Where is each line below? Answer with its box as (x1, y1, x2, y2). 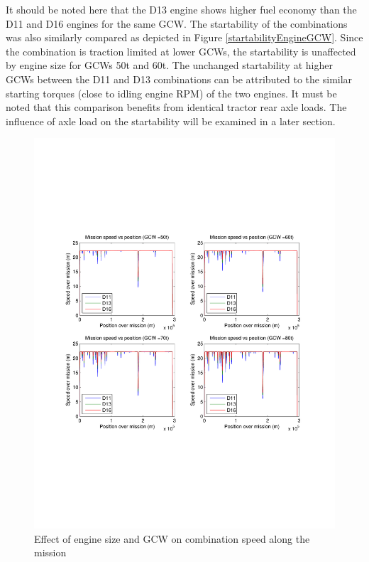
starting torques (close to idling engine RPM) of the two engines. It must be (6, 85, 337, 100)
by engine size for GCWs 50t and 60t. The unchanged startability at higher (6, 58, 333, 73)
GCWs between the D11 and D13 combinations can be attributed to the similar (6, 71, 353, 86)
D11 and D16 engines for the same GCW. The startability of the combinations (6, 16, 348, 31)
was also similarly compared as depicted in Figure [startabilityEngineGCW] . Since (6, 30, 363, 45)
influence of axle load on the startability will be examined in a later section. (6, 113, 336, 128)
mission (34, 545, 67, 560)
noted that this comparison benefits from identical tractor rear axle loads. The (6, 100, 347, 115)
